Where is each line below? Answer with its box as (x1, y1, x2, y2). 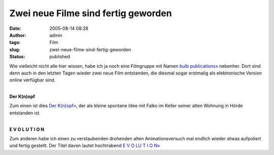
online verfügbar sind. (9, 77, 56, 83)
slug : (9, 46, 20, 53)
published (49, 54, 71, 60)
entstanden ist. (9, 109, 41, 116)
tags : (9, 40, 21, 46)
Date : (9, 25, 21, 31)
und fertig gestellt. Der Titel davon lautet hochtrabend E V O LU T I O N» (9, 142, 160, 149)
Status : (9, 54, 25, 60)
